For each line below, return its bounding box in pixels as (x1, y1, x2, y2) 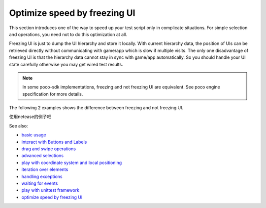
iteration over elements (21, 166, 68, 172)
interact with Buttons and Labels (21, 139, 87, 145)
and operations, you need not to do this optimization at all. (9, 31, 128, 37)
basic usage (21, 132, 46, 138)
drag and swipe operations (21, 146, 76, 152)
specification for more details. (22, 91, 83, 97)
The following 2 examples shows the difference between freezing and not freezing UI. (9, 105, 184, 111)
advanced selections (21, 153, 64, 159)
